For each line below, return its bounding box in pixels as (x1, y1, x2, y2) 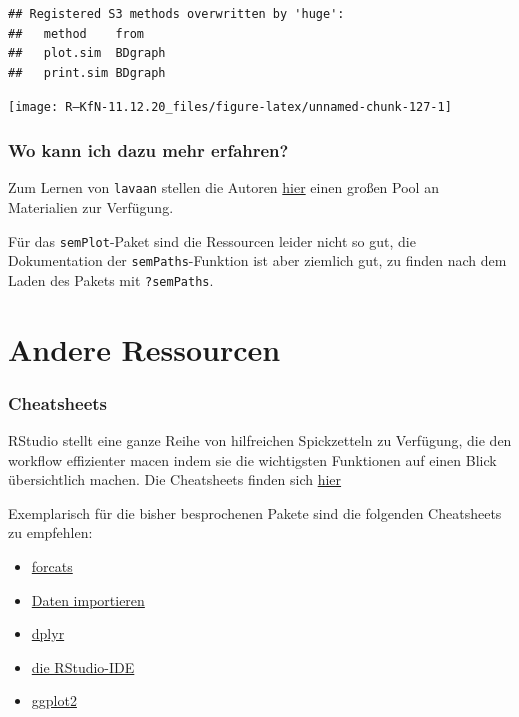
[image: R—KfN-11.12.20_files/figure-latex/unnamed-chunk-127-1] (8, 100, 452, 115)
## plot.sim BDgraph (8, 46, 166, 61)
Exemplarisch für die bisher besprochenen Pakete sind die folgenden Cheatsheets (8, 502, 502, 523)
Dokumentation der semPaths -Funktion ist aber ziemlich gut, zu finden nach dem (8, 250, 507, 271)
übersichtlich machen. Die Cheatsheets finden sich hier (8, 469, 342, 490)
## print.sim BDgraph (8, 65, 166, 80)
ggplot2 (31, 690, 77, 711)
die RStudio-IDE (31, 656, 135, 677)
